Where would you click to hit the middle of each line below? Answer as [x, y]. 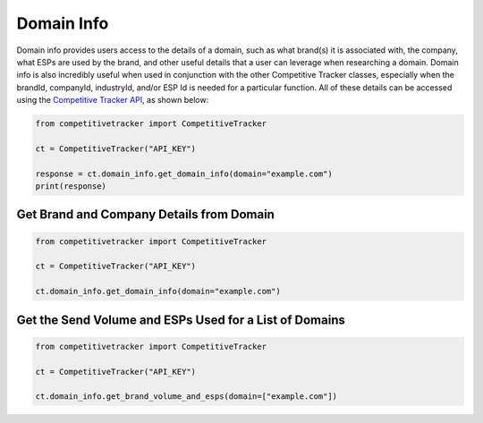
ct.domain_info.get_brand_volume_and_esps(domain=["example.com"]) [186, 397]
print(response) [71, 186]
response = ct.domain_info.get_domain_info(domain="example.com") [184, 173]
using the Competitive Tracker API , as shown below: [113, 100]
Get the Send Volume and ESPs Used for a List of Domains [181, 320]
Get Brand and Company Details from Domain [145, 215]
